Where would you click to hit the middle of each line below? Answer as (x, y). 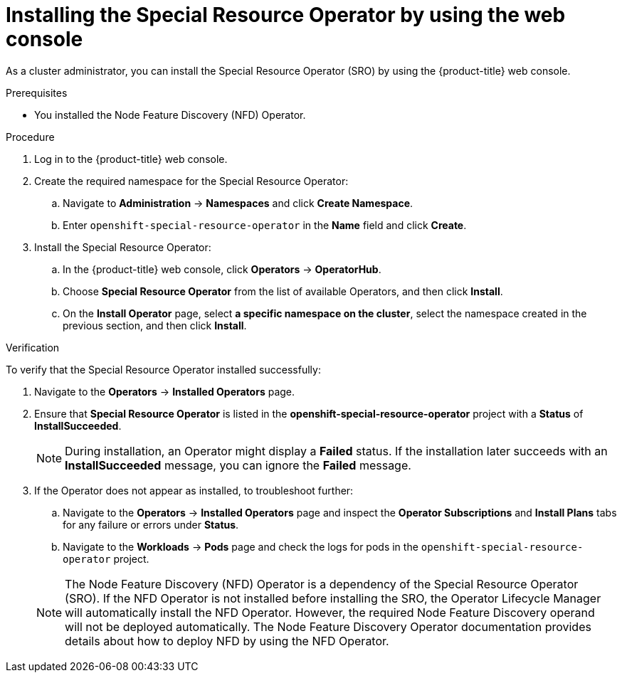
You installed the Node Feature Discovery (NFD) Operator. (170, 115)
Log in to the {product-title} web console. (131, 159)
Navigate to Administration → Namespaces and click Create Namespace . (238, 203)
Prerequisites (37, 92)
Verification (33, 347)
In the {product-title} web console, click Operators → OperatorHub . (222, 269)
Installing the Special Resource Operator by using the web (286, 15)
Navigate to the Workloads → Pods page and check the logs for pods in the (241, 546)
